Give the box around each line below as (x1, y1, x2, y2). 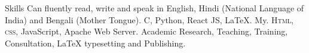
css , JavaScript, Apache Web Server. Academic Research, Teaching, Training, (5, 25, 288, 38)
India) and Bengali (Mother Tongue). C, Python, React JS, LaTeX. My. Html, (5, 13, 293, 26)
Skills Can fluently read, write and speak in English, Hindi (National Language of (5, 2, 304, 14)
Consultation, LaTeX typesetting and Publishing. (5, 36, 186, 49)
